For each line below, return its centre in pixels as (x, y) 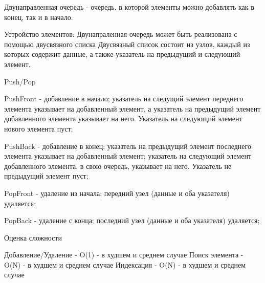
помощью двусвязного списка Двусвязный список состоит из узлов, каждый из (127, 44)
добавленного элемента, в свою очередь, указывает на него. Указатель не (118, 166)
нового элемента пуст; (39, 128)
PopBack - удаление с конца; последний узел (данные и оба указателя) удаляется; (132, 220)
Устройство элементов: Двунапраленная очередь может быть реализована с (121, 34)
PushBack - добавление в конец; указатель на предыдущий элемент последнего (128, 146)
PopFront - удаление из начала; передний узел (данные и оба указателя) (117, 193)
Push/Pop (20, 81)
